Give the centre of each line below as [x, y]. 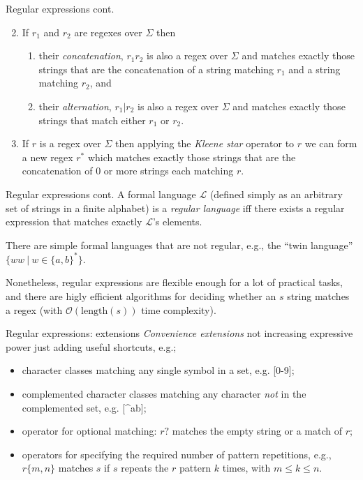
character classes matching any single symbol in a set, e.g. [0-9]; [158, 370]
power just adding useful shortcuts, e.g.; [91, 346]
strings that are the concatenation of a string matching [156, 69]
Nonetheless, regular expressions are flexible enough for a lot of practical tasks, [174, 282]
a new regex [47, 157]
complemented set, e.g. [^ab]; [84, 407]
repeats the [145, 468]
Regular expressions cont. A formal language [101, 194]
